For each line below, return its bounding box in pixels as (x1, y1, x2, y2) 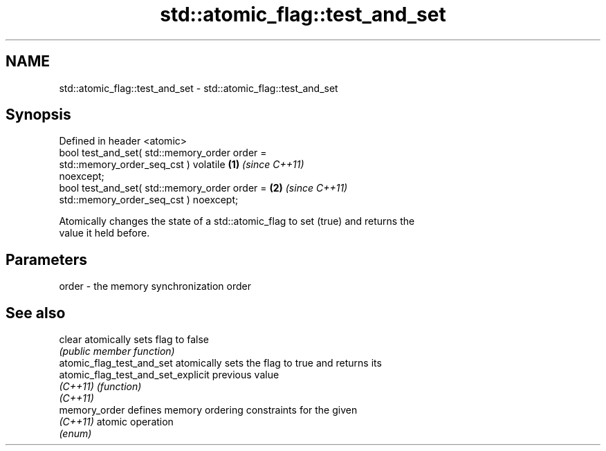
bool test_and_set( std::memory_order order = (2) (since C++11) (59, 182, 348, 194)
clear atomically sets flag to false (59, 333, 209, 346)
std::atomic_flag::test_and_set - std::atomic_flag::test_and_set (59, 82, 338, 94)
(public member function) (59, 345, 175, 358)
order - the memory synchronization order (59, 280, 251, 293)
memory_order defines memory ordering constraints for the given (59, 404, 358, 416)
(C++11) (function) (59, 380, 142, 393)
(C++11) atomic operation (59, 416, 174, 428)
